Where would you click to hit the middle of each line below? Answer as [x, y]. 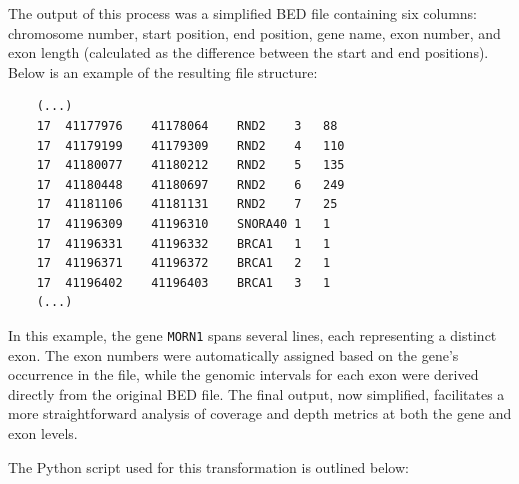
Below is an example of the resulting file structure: [163, 71]
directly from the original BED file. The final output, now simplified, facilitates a [256, 393]
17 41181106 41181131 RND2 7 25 [187, 204]
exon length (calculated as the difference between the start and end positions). [248, 52]
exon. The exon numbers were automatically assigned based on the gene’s [233, 354]
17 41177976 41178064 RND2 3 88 [187, 125]
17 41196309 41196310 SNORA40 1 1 [183, 223]
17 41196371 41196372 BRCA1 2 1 [183, 263]
